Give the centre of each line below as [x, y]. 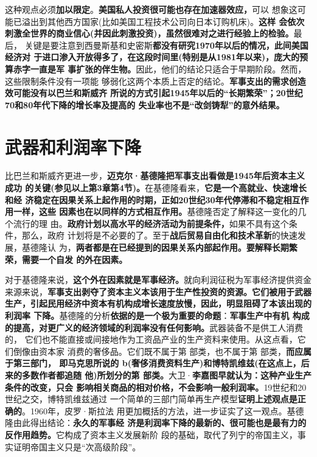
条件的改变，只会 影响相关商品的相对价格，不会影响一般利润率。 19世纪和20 [156, 387]
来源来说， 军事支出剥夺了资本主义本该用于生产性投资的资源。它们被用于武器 [158, 291]
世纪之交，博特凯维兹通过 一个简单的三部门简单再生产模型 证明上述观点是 [151, 399]
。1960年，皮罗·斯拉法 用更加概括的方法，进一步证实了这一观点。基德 [163, 410]
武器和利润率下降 [73, 146]
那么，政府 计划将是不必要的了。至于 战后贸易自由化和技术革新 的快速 [159, 235]
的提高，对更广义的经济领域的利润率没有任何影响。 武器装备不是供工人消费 [154, 327]
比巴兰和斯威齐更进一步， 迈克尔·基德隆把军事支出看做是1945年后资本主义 [155, 176]
